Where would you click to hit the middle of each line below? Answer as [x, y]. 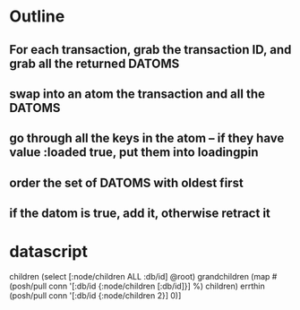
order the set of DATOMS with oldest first [126, 182]
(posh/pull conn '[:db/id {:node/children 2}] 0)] [95, 296]
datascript [48, 252]
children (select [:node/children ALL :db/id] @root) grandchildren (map [140, 277]
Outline [37, 17]
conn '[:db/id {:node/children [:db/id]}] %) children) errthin [157, 286]
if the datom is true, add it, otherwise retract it [140, 214]
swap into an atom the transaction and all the [137, 94]
